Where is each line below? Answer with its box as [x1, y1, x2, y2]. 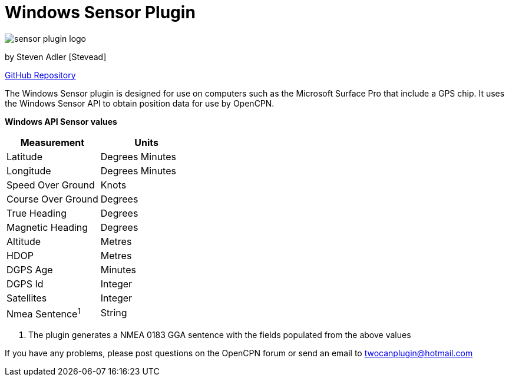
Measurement [20, 136, 85, 148]
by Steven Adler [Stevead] [5, 51, 107, 62]
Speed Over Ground [6, 178, 95, 191]
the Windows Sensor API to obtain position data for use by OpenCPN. [5, 98, 275, 108]
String [100, 307, 127, 319]
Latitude [6, 150, 42, 163]
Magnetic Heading [6, 221, 88, 233]
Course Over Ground [6, 193, 98, 205]
